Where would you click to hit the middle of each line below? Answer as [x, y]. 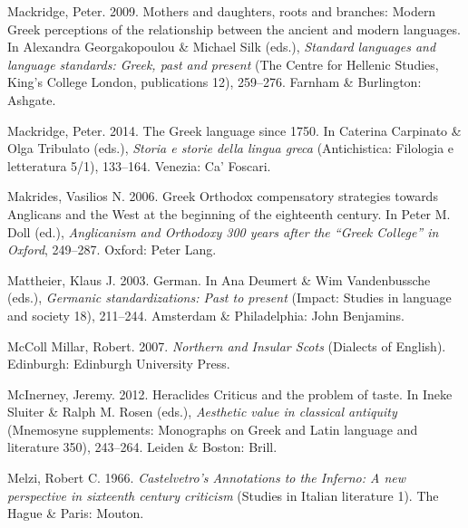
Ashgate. [32, 99]
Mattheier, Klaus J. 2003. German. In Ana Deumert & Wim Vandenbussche [219, 279]
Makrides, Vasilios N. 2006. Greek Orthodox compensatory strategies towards [223, 196]
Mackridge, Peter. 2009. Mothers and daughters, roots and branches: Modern [222, 11]
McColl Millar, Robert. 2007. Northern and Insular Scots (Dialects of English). [227, 346]
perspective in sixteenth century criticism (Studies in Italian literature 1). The [223, 495]
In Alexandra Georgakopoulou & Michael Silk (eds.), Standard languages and [222, 47]
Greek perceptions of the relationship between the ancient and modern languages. [234, 29]
